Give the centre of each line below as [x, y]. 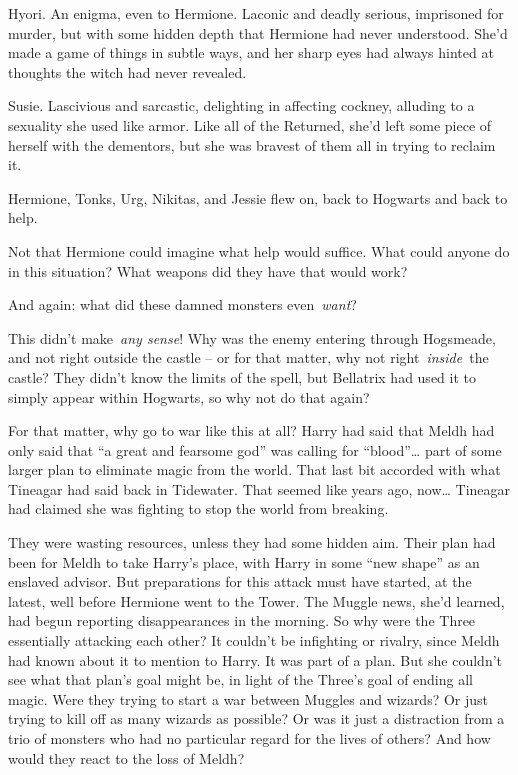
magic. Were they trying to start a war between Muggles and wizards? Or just [248, 698]
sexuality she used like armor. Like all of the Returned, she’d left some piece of [250, 124]
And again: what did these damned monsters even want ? [182, 304]
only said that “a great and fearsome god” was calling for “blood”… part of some [255, 449]
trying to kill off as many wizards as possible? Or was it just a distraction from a [256, 718]
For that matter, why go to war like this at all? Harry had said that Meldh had [251, 430]
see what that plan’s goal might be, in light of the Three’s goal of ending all [240, 679]
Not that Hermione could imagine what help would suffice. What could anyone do [259, 250]
